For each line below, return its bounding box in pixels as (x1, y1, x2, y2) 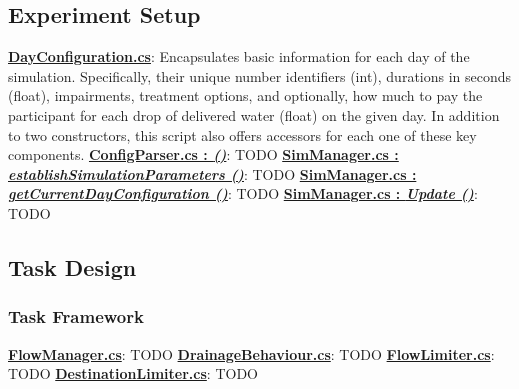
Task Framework (8, 304, 144, 329)
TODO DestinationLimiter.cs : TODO (8, 363, 258, 384)
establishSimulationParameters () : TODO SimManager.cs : (8, 163, 417, 184)
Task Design (8, 251, 137, 282)
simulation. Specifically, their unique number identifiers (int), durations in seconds (8, 65, 512, 86)
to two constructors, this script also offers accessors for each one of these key (8, 124, 477, 145)
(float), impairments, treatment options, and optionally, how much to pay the (8, 85, 483, 106)
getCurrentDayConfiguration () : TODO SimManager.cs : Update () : (8, 183, 478, 204)
